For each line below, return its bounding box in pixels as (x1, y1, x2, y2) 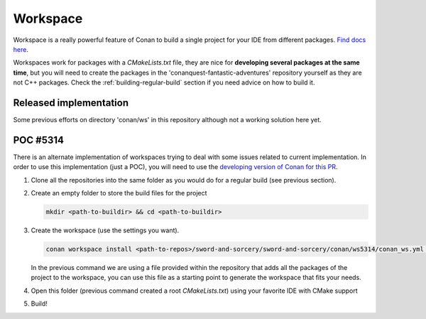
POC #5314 (13, 134, 64, 146)
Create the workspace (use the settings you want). (31, 226, 180, 234)
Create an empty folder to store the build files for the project (31, 189, 207, 198)
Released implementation (13, 97, 129, 109)
